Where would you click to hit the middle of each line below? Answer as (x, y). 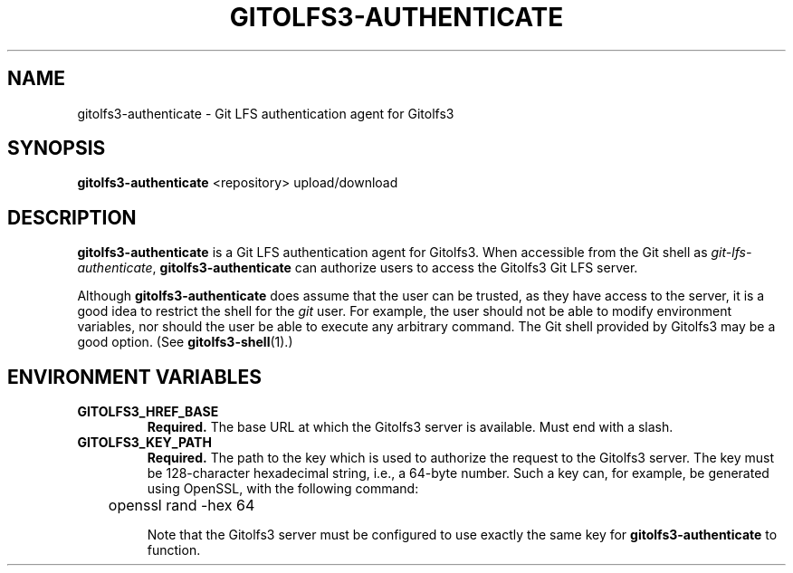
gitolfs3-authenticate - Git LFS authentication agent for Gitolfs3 (266, 113)
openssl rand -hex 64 (182, 506)
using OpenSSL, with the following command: (283, 489)
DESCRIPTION (72, 217)
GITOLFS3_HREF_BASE (148, 412)
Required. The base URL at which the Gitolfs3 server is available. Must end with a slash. (410, 427)
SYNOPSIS (57, 148)
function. (174, 550)
